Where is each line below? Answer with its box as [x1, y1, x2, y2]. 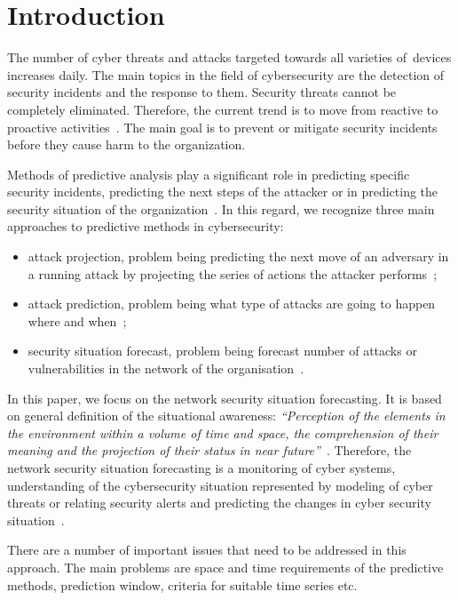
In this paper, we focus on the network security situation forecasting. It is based [7, 388, 442, 407]
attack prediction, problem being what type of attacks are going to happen [28, 294, 436, 313]
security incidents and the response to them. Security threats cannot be [7, 83, 397, 101]
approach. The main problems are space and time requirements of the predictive [7, 557, 444, 576]
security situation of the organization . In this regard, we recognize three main [7, 199, 435, 218]
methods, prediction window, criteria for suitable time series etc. [7, 575, 358, 594]
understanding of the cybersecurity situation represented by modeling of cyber [7, 476, 433, 494]
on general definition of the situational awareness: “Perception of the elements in [7, 406, 446, 425]
